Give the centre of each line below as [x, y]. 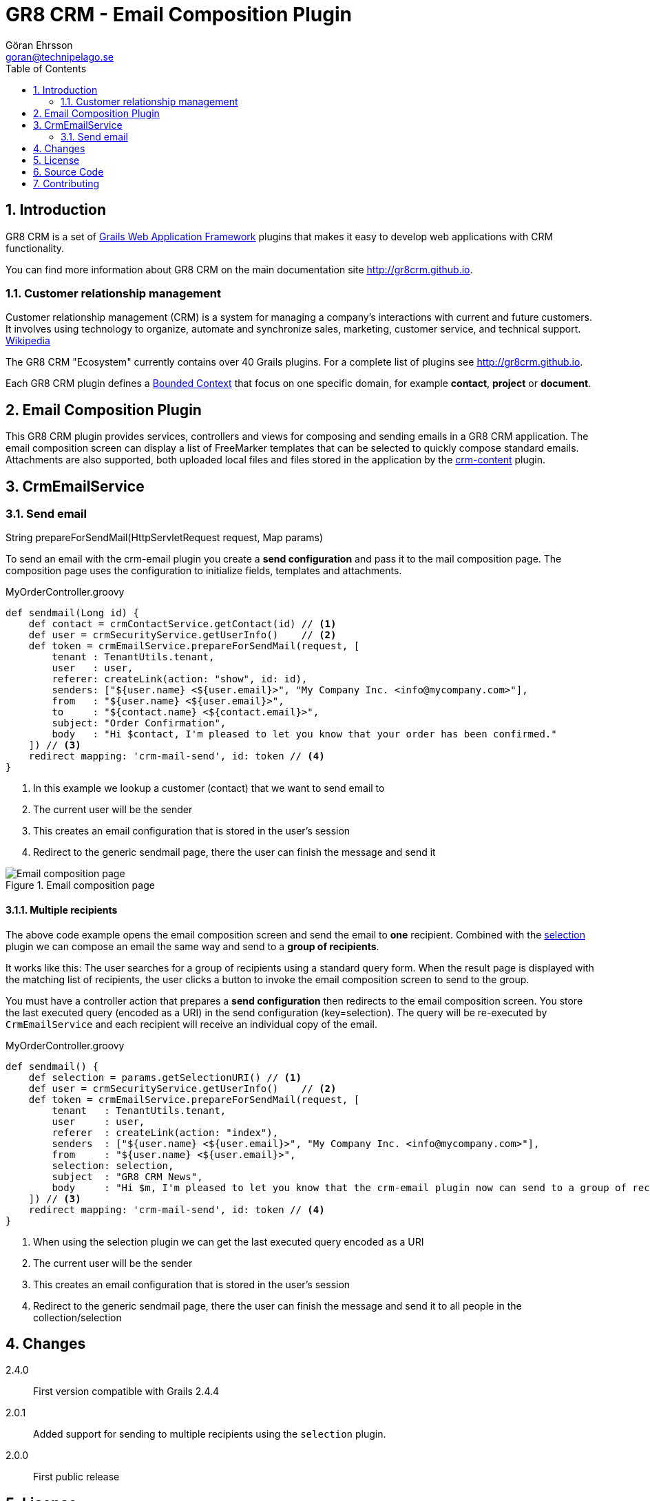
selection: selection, [113, 1165]
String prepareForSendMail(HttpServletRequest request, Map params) [165, 538]
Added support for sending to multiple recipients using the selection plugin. [210, 1434]
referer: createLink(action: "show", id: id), [180, 679]
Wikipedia [28, 341]
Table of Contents [46, 68]
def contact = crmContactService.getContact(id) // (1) [182, 624]
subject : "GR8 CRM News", [127, 1176]
